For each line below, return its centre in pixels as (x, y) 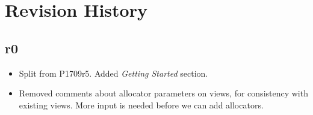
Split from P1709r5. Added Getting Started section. (113, 73)
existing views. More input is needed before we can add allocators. (141, 105)
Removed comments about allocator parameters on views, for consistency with (163, 93)
